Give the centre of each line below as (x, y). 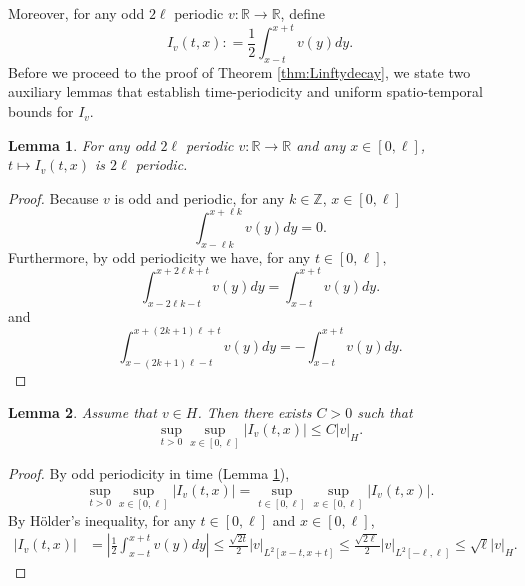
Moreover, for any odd (76, 13)
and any (321, 144)
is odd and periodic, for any (199, 197)
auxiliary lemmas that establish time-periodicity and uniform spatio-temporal (245, 91)
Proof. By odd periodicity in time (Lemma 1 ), (149, 472)
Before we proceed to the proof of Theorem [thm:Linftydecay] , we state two (239, 71)
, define (302, 13)
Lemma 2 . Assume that (82, 412)
